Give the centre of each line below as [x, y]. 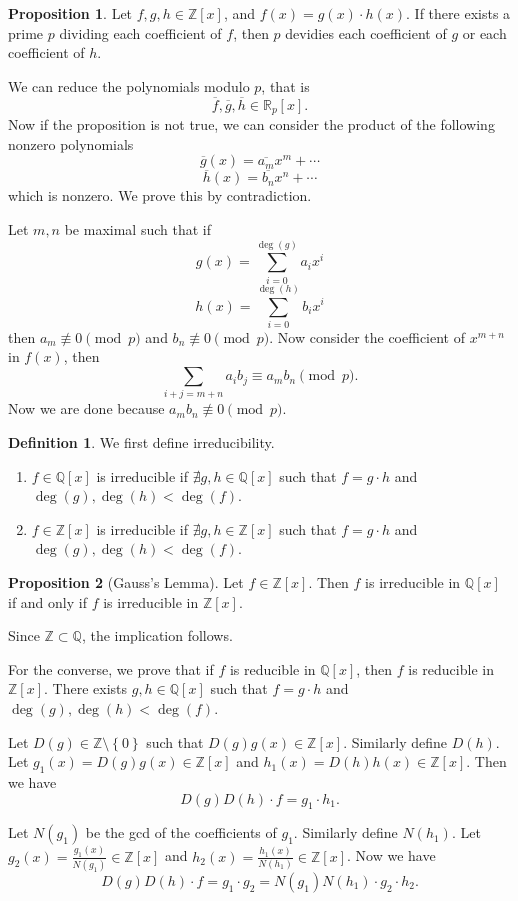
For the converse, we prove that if [111, 668]
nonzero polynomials [71, 143]
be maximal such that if [137, 229]
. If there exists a [458, 13]
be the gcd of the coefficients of [181, 832]
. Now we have [391, 855]
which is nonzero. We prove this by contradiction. [160, 195]
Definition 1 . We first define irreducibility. [141, 442]
